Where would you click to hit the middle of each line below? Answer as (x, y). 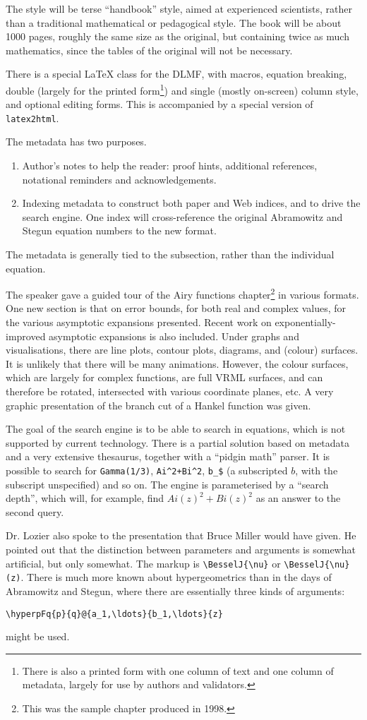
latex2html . (32, 118)
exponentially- (305, 322)
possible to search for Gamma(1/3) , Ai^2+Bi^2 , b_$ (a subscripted (147, 470)
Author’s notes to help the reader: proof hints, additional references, (170, 166)
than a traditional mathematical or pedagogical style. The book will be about (174, 22)
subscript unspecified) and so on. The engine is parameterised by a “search (167, 484)
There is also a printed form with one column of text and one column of (178, 670)
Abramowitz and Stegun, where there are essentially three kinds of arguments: (175, 590)
